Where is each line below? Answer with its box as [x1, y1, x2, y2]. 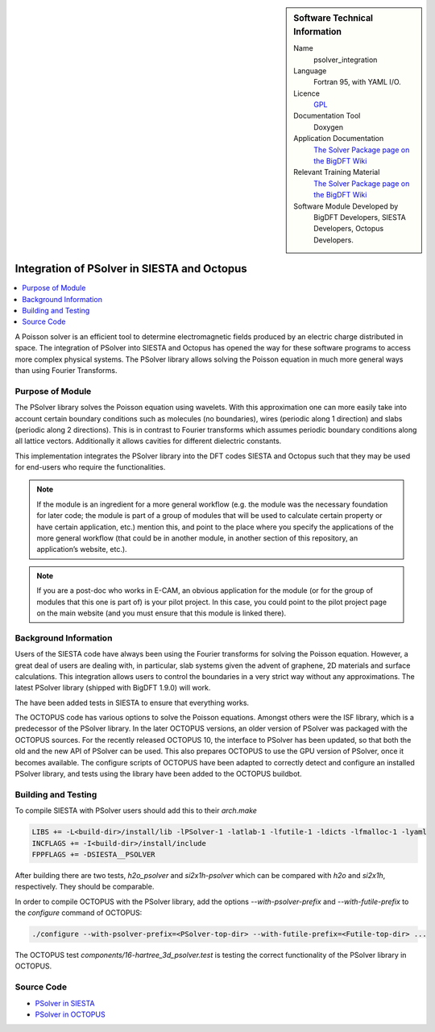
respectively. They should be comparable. [14, 882, 155, 892]
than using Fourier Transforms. [14, 366, 118, 375]
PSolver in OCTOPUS [35, 1009, 106, 1019]
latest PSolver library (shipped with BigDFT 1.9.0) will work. [14, 683, 211, 693]
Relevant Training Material [293, 168, 380, 177]
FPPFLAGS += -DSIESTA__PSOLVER [31, 850, 156, 859]
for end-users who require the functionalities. [14, 462, 166, 472]
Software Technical [293, 13, 374, 23]
